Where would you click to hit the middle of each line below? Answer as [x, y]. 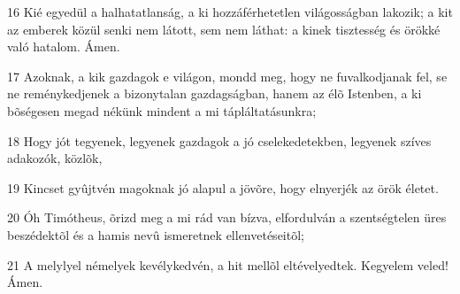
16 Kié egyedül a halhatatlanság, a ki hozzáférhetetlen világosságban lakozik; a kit [230, 12]
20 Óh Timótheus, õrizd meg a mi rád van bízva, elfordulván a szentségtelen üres [227, 217]
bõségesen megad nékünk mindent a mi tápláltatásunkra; [162, 110]
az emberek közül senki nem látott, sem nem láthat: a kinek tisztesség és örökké [224, 29]
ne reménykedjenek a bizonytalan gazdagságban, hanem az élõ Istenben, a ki [215, 93]
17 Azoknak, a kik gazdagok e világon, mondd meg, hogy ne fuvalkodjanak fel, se [227, 76]
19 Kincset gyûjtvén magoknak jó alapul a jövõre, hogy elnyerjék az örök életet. [223, 187]
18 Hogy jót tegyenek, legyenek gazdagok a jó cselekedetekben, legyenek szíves [219, 140]
